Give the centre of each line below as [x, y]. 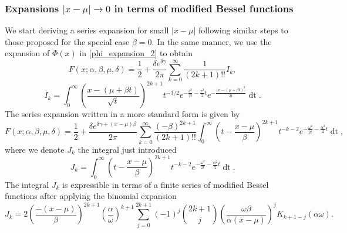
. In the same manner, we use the [212, 41]
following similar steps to [243, 30]
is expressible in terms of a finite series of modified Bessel [166, 184]
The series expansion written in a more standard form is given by [122, 114]
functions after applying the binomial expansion [91, 196]
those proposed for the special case [67, 41]
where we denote [35, 149]
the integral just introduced [127, 149]
